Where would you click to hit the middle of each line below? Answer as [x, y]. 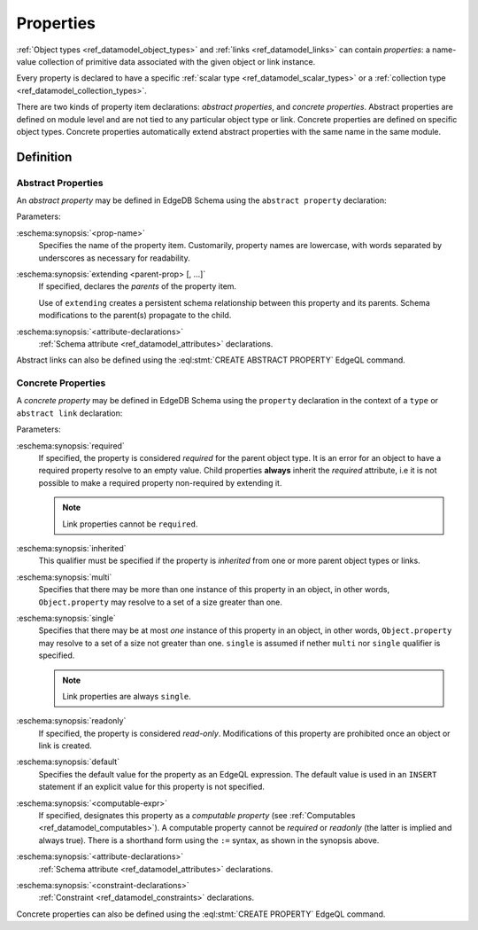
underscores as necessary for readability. [114, 258]
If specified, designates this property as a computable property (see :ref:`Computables [197, 816]
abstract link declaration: [69, 413]
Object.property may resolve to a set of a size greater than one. [160, 602]
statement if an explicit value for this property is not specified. [152, 787]
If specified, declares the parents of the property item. [138, 286]
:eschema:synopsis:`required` [71, 445]
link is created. [65, 746]
